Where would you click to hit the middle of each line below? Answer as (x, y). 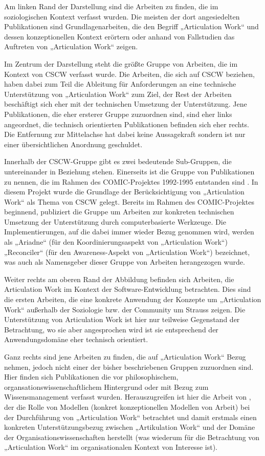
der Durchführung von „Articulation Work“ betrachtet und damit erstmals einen (130, 417)
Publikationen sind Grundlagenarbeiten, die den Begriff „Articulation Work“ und (131, 26)
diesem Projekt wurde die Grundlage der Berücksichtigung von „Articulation (124, 192)
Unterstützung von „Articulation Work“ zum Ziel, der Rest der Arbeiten (118, 94)
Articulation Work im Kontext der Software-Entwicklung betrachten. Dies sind (128, 289)
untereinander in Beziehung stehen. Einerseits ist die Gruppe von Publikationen (129, 171)
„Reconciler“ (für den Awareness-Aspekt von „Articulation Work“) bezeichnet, (127, 252)
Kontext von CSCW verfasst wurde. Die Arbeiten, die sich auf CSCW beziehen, (129, 74)
